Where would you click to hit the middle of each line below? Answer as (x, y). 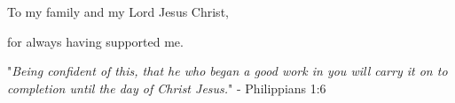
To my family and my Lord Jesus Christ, (118, 11)
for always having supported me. (95, 41)
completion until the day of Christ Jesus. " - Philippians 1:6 (167, 88)
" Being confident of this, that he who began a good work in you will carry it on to (227, 71)
